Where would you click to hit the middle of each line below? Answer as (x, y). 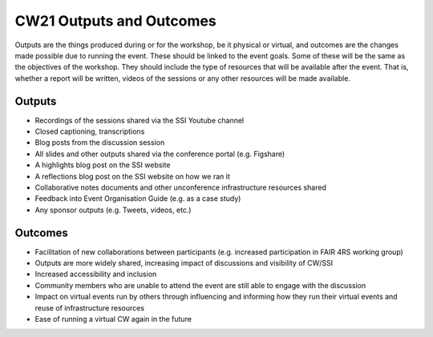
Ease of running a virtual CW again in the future (113, 319)
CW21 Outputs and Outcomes (115, 21)
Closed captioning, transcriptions (90, 131)
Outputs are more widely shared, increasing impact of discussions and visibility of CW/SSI (184, 263)
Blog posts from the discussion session (100, 142)
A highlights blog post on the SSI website (103, 165)
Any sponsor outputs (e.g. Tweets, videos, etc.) (113, 210)
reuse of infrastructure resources (89, 307)
